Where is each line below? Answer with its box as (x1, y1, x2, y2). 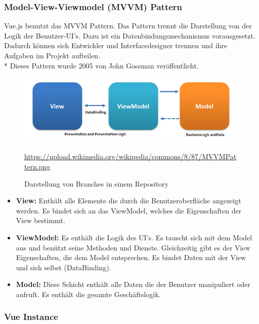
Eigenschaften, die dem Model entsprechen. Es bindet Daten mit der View (16, 252, 246, 263)
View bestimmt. (16, 215, 65, 226)
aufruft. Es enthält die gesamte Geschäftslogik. (16, 289, 161, 299)
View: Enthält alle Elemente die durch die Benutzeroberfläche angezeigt (16, 195, 241, 206)
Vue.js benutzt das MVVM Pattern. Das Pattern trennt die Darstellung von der (4, 20, 252, 31)
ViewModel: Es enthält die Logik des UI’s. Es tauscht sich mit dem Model (16, 232, 252, 242)
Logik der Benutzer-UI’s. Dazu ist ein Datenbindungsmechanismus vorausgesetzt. (4, 30, 255, 41)
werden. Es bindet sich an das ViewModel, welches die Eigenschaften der (16, 205, 242, 215)
